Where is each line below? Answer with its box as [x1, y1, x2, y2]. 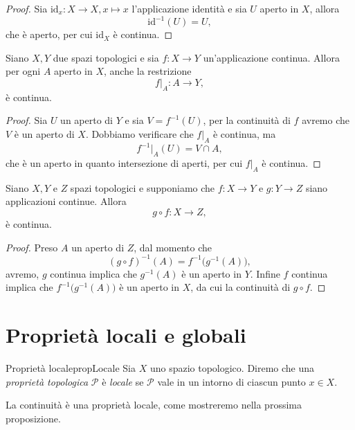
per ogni [6, 64, 41, 78]
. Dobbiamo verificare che [85, 126, 194, 141]
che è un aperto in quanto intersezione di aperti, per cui [6, 155, 243, 170]
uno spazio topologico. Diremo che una [149, 360, 315, 375]
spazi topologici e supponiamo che [70, 180, 215, 195]
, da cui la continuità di [190, 280, 291, 294]
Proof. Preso [6, 240, 58, 254]
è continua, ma [212, 126, 276, 141]
